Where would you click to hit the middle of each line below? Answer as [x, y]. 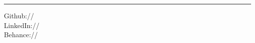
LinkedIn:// [22, 25]
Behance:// [21, 35]
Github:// [19, 15]
